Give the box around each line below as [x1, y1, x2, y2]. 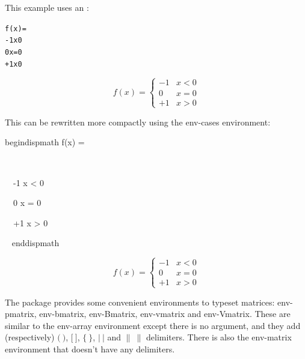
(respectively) [5, 331, 55, 343]
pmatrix [5, 307, 34, 320]
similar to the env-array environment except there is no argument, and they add [5, 319, 301, 331]
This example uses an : [5, 1, 89, 13]
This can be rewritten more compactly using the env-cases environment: [5, 115, 271, 128]
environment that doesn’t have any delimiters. [5, 342, 175, 355]
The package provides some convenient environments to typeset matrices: [5, 295, 275, 308]
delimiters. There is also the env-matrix [146, 331, 292, 343]
